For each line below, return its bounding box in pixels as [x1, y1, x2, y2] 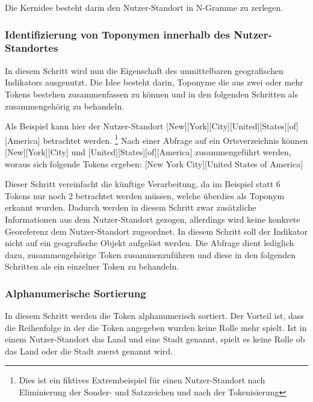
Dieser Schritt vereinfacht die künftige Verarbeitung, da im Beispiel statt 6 [5, 178, 280, 190]
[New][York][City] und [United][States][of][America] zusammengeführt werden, [5, 145, 291, 158]
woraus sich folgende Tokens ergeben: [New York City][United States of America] [5, 157, 303, 170]
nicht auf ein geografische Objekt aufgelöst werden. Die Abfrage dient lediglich [5, 237, 294, 249]
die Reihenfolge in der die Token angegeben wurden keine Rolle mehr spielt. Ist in [5, 321, 307, 333]
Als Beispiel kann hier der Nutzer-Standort [5, 120, 164, 132]
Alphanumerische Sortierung [5, 285, 146, 300]
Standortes [5, 40, 58, 55]
